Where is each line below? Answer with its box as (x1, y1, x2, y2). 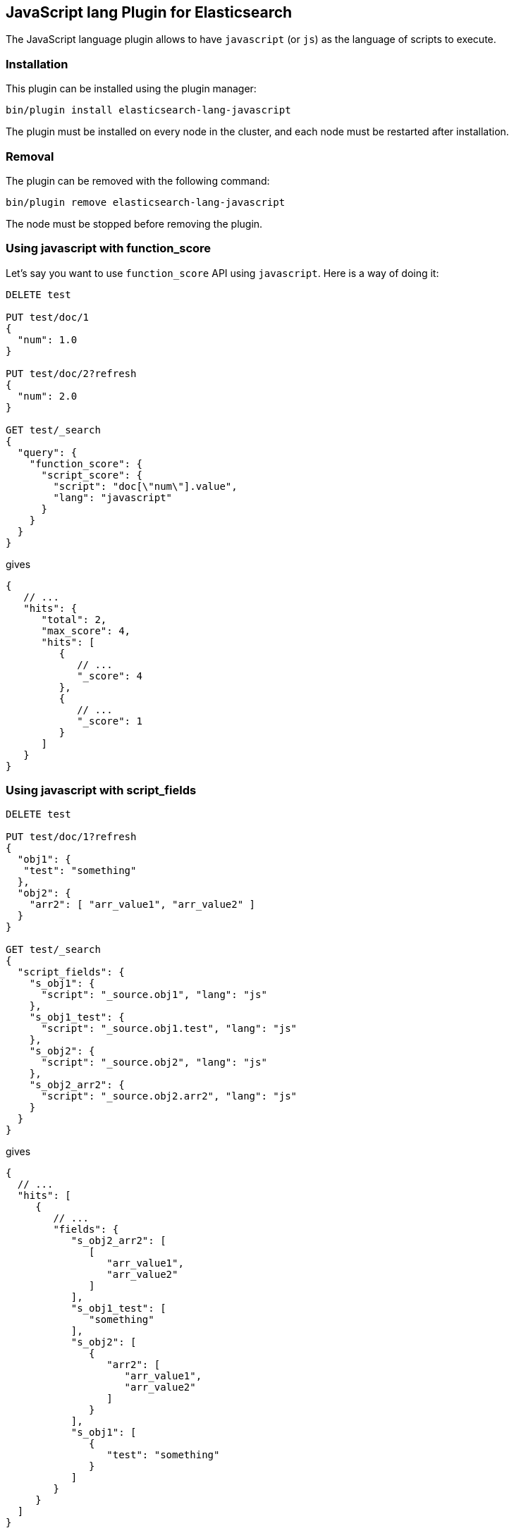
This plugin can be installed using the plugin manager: (6, 82, 257, 95)
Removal (6, 149, 54, 164)
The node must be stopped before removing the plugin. (6, 217, 263, 230)
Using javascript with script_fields (6, 783, 197, 798)
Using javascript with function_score (6, 241, 212, 256)
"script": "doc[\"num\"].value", (53, 480, 238, 492)
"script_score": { (41, 469, 142, 481)
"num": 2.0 (17, 390, 78, 402)
